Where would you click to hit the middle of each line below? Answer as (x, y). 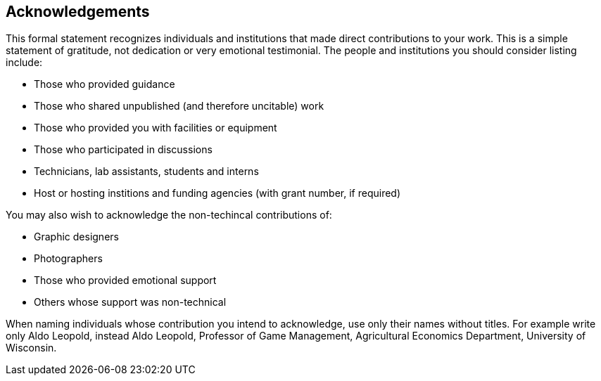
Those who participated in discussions (123, 150)
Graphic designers (76, 237)
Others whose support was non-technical (130, 302)
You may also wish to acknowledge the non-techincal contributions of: (169, 215)
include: (24, 63)
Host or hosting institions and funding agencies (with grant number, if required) (217, 193)
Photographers (68, 259)
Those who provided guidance (105, 84)
